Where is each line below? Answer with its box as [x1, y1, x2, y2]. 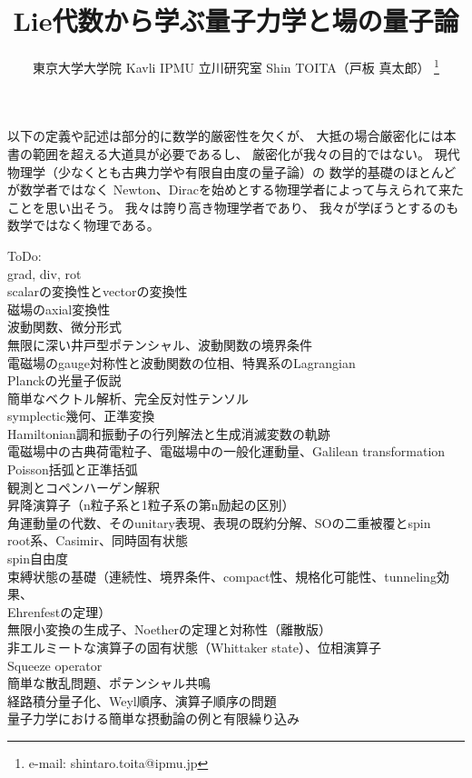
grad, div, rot [7, 264, 82, 283]
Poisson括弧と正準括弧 [7, 460, 138, 479]
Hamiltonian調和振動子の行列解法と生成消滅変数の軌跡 [7, 424, 330, 443]
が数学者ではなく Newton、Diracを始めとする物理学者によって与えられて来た [7, 180, 465, 199]
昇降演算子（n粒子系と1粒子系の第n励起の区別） [7, 495, 295, 514]
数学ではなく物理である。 [7, 215, 160, 234]
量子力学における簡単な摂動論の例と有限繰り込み [7, 709, 300, 728]
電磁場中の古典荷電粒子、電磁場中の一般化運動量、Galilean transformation [7, 442, 446, 461]
